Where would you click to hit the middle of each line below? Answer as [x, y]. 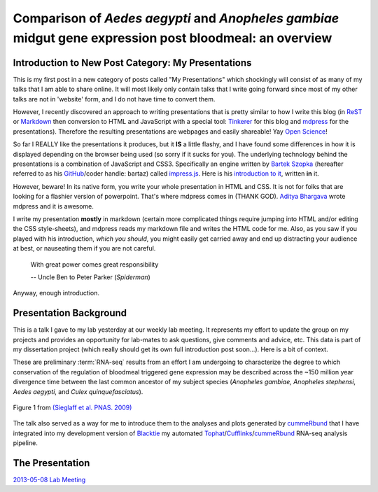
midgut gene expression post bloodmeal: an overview [173, 38]
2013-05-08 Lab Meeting [49, 480]
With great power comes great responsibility [94, 264]
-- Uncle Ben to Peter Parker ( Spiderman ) [90, 277]
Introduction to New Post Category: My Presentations [132, 63]
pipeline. [25, 443]
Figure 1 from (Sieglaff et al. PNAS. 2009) [72, 407]
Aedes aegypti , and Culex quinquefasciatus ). [78, 391]
